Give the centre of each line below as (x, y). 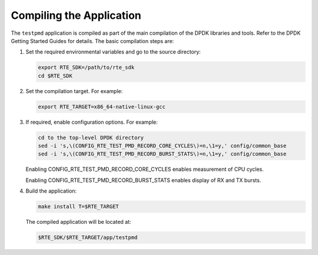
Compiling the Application (76, 15)
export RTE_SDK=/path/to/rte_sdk (86, 67)
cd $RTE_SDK (55, 76)
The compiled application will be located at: (79, 222)
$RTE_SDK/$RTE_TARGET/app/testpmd (88, 238)
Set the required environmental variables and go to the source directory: (113, 52)
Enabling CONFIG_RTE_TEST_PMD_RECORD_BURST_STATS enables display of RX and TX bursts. (143, 180)
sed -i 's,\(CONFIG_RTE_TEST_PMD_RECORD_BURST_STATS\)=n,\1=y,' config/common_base (162, 154)
